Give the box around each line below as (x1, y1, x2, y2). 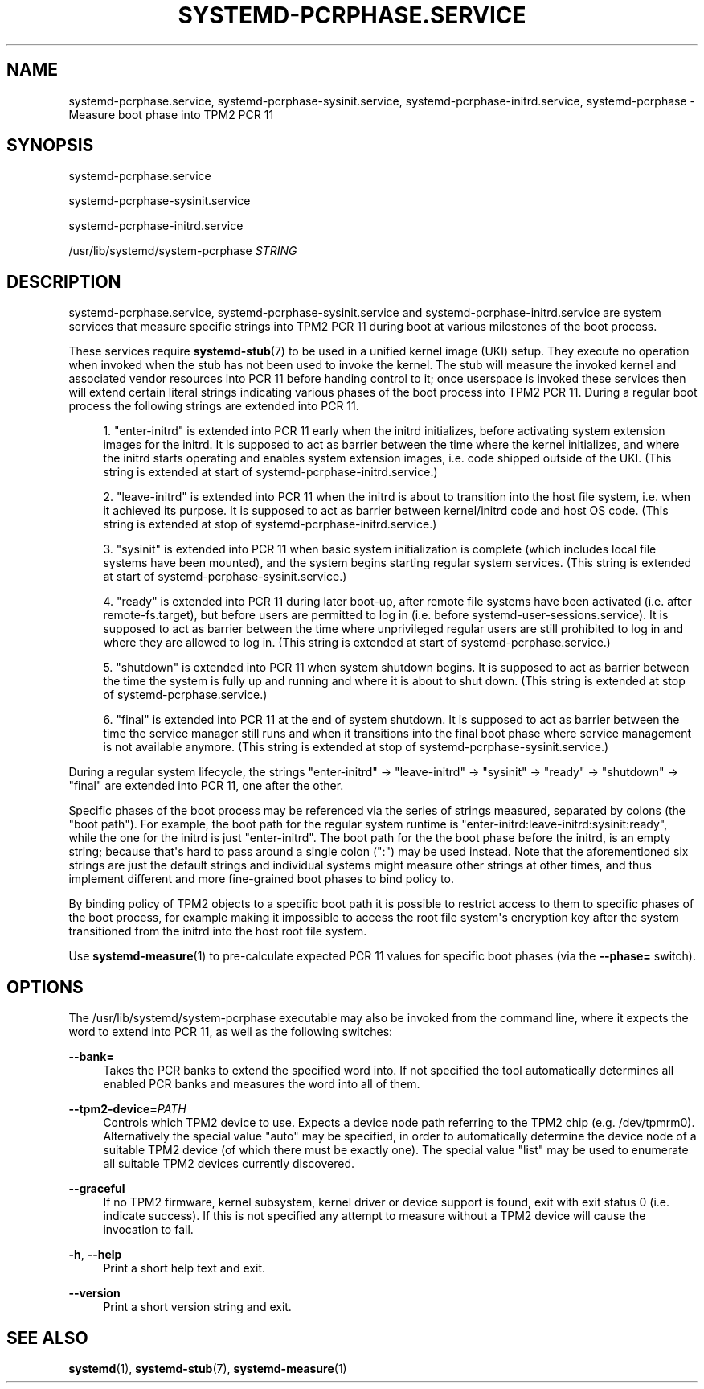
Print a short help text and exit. (103, 1261, 265, 1276)
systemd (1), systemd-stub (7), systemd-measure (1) (68, 1361, 347, 1375)
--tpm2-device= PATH (68, 1102, 186, 1116)
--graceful (68, 1181, 125, 1196)
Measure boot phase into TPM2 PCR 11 (68, 107, 274, 121)
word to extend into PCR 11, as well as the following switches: (68, 1025, 393, 1039)
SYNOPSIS (6, 135, 94, 156)
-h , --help (68, 1247, 122, 1262)
